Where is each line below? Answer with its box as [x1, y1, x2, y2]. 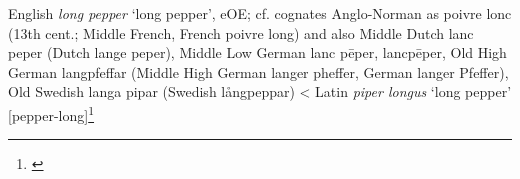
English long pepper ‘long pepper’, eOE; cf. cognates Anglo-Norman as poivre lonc [8, 3, 512, 23]
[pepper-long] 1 [8, 101, 95, 125]
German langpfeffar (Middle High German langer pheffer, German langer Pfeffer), [8, 61, 509, 82]
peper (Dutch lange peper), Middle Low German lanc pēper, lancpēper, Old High [8, 42, 507, 63]
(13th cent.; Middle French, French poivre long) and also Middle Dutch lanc [8, 22, 474, 43]
